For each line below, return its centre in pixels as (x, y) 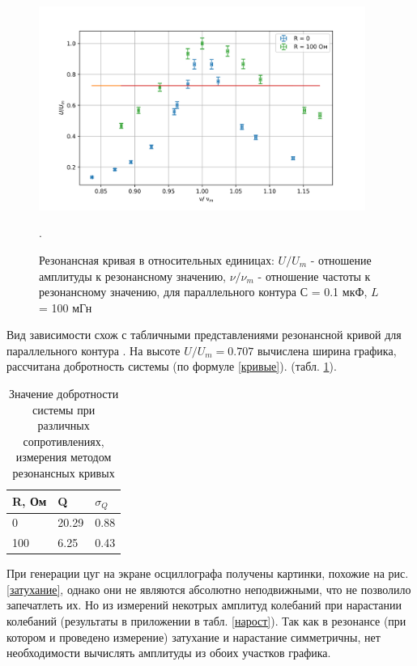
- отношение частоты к (314, 276)
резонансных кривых (64, 473)
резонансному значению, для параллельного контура (168, 292)
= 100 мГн (66, 307)
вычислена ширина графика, (327, 350)
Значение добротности (64, 394)
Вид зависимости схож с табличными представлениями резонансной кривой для (204, 335)
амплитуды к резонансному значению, (133, 276)
